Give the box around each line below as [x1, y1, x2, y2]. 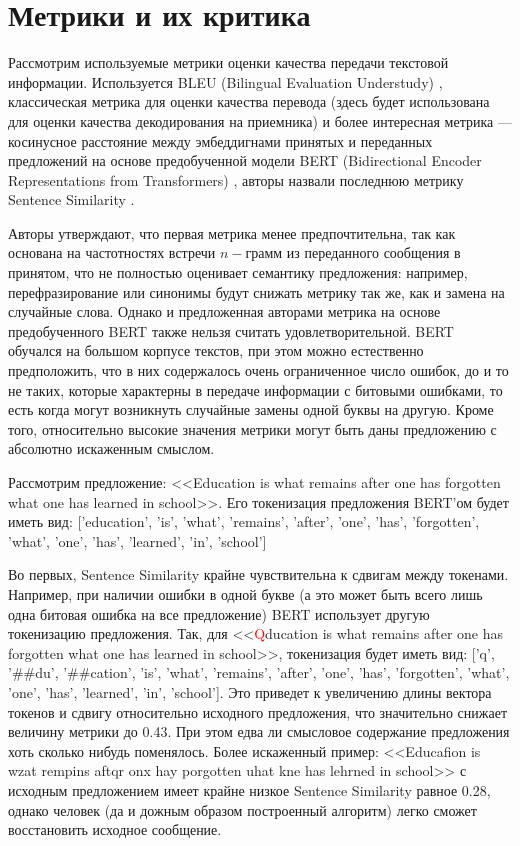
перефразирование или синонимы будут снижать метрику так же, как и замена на [8, 281, 505, 302]
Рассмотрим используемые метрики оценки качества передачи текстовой [8, 52, 449, 73]
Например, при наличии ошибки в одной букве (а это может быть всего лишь [8, 583, 483, 604]
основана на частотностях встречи [8, 242, 216, 263]
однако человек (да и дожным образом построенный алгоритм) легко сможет [8, 799, 477, 820]
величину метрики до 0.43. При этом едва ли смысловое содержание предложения [8, 721, 510, 742]
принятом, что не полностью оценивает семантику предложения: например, [8, 262, 468, 283]
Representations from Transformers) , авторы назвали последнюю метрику [8, 169, 464, 190]
